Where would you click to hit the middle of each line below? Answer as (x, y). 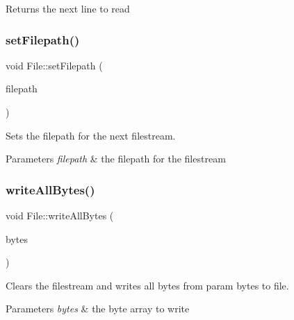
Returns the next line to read (68, 8)
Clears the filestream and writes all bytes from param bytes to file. (147, 285)
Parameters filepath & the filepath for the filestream (116, 159)
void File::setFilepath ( (54, 65)
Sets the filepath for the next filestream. (91, 135)
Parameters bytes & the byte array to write (98, 309)
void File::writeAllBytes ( (60, 215)
